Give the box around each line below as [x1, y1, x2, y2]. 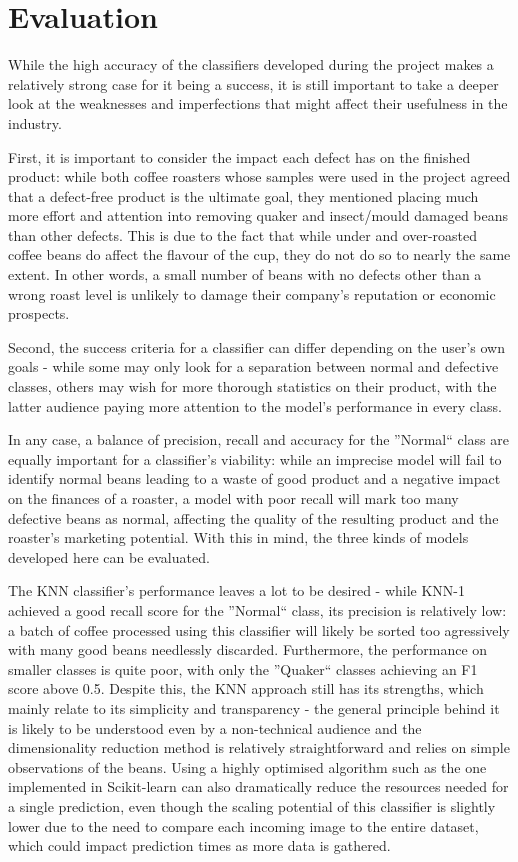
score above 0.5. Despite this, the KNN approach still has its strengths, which [8, 678, 484, 699]
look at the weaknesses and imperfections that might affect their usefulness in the [8, 93, 508, 114]
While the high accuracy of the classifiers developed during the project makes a [8, 54, 494, 75]
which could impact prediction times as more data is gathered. [8, 835, 391, 856]
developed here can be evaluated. [8, 546, 210, 567]
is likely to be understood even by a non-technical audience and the [8, 717, 422, 738]
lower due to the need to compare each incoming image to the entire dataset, [8, 815, 479, 836]
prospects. [8, 303, 70, 324]
